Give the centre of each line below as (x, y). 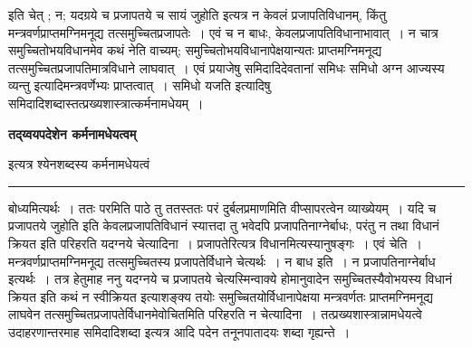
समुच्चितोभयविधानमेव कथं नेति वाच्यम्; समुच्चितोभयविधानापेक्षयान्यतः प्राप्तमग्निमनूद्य (195, 50)
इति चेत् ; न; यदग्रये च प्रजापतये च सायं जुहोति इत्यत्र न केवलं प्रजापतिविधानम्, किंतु (197, 14)
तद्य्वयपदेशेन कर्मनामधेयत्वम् (72, 133)
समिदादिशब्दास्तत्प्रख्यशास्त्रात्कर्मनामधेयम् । (106, 103)
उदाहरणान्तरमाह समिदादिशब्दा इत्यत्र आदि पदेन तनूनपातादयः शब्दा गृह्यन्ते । (179, 331)
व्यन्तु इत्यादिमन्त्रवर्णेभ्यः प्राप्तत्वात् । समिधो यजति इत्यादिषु (140, 85)
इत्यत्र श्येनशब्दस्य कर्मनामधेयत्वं (79, 164)
